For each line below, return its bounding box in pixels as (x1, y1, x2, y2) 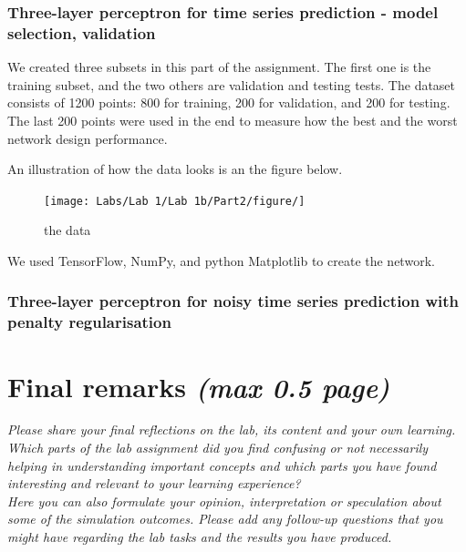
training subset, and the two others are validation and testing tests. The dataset (7, 75, 456, 94)
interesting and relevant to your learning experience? (7, 474, 301, 493)
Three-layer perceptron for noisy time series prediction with (7, 290, 460, 312)
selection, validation (7, 21, 156, 44)
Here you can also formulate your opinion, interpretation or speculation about (7, 491, 441, 510)
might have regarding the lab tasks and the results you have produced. (7, 527, 392, 546)
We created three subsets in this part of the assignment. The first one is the (7, 57, 431, 77)
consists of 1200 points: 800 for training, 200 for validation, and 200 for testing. (7, 93, 450, 112)
